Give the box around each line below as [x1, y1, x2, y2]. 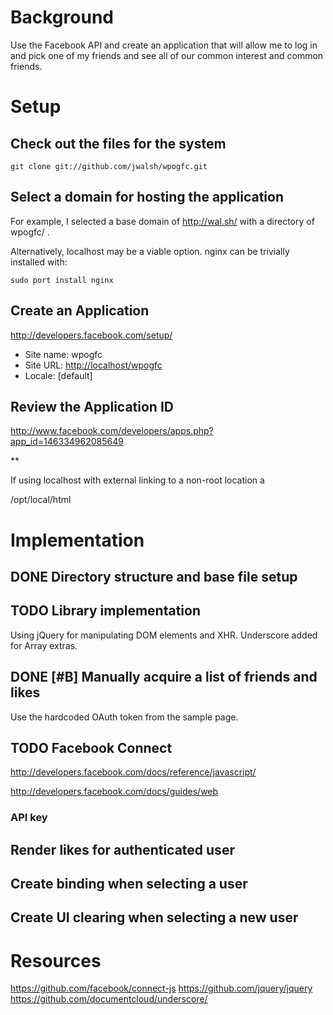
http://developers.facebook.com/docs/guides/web [10, 786, 219, 798]
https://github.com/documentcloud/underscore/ [10, 993, 208, 1005]
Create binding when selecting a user [10, 876, 248, 893]
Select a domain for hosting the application [10, 189, 285, 206]
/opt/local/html [10, 494, 72, 506]
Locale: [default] [24, 369, 93, 381]
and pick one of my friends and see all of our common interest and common [10, 49, 324, 61]
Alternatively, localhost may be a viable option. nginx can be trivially [10, 245, 290, 257]
